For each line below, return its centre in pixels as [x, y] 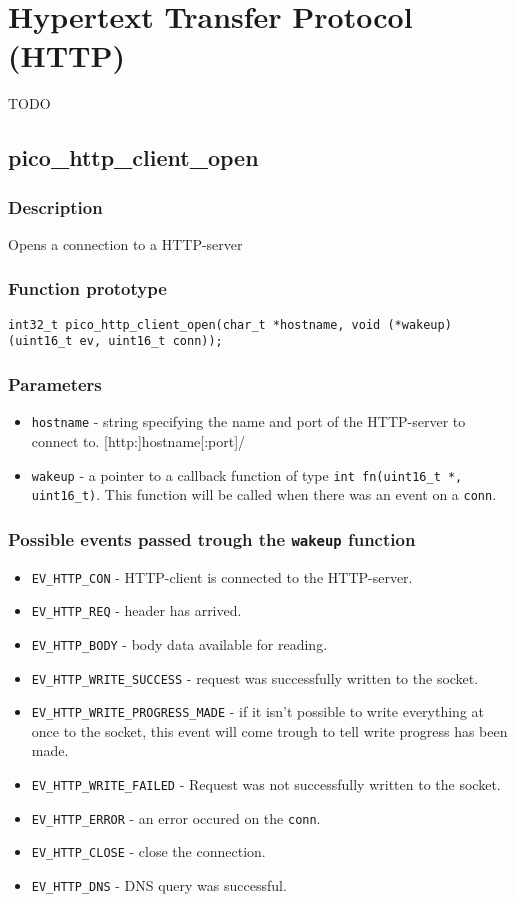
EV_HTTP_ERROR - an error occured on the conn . [176, 817]
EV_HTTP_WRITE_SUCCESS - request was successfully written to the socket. [255, 677]
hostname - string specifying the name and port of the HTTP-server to [248, 421]
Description [55, 206]
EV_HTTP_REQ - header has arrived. [136, 610]
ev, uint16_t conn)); [151, 341]
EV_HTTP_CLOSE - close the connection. [148, 851]
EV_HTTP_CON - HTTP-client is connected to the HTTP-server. [222, 576]
